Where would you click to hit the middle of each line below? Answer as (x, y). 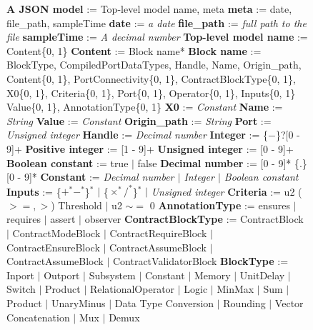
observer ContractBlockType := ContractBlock (194, 219)
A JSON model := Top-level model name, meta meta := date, (149, 9)
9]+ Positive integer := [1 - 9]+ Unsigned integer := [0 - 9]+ (150, 148)
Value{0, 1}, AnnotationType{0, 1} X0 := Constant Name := (145, 107)
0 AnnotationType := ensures (220, 205)
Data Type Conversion (164, 302)
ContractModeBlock (56, 233)
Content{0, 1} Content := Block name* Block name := (134, 50)
